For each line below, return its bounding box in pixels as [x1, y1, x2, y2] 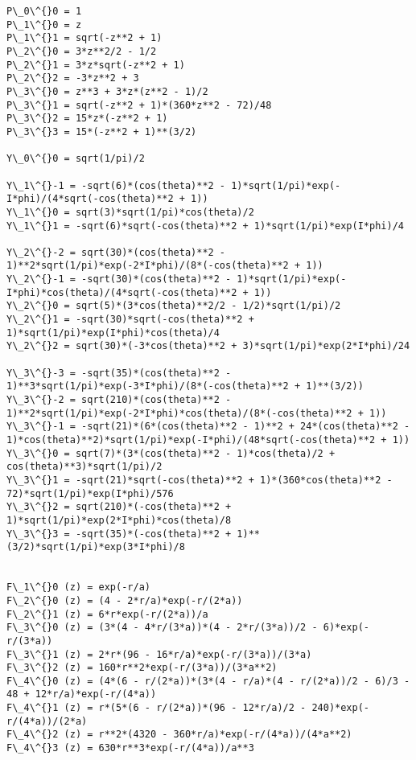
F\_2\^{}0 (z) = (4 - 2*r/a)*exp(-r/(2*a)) [6, 594, 243, 606]
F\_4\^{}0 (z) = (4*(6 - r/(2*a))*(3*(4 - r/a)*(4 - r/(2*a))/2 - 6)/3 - [6, 675, 410, 687]
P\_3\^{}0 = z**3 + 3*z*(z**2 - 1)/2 [6, 85, 208, 97]
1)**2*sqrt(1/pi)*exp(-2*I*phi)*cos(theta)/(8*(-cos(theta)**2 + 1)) [6, 407, 387, 419]
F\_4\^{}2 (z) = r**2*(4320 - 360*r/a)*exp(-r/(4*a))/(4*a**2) [6, 729, 352, 741]
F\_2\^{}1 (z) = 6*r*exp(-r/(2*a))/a [6, 608, 208, 620]
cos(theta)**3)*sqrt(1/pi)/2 [6, 461, 163, 473]
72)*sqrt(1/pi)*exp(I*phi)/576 [6, 487, 174, 499]
